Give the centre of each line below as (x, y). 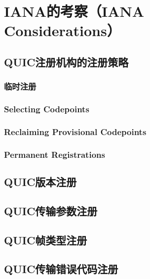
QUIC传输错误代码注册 (61, 269)
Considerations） (62, 30)
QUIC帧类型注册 (46, 240)
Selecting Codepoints (47, 109)
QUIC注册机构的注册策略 (66, 62)
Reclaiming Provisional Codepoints (75, 131)
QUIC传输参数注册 (51, 210)
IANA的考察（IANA (74, 11)
